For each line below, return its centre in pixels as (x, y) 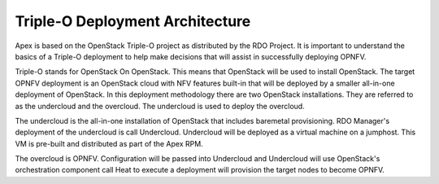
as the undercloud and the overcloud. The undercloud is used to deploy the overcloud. (160, 106)
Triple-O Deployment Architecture (133, 21)
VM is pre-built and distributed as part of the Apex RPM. (109, 143)
